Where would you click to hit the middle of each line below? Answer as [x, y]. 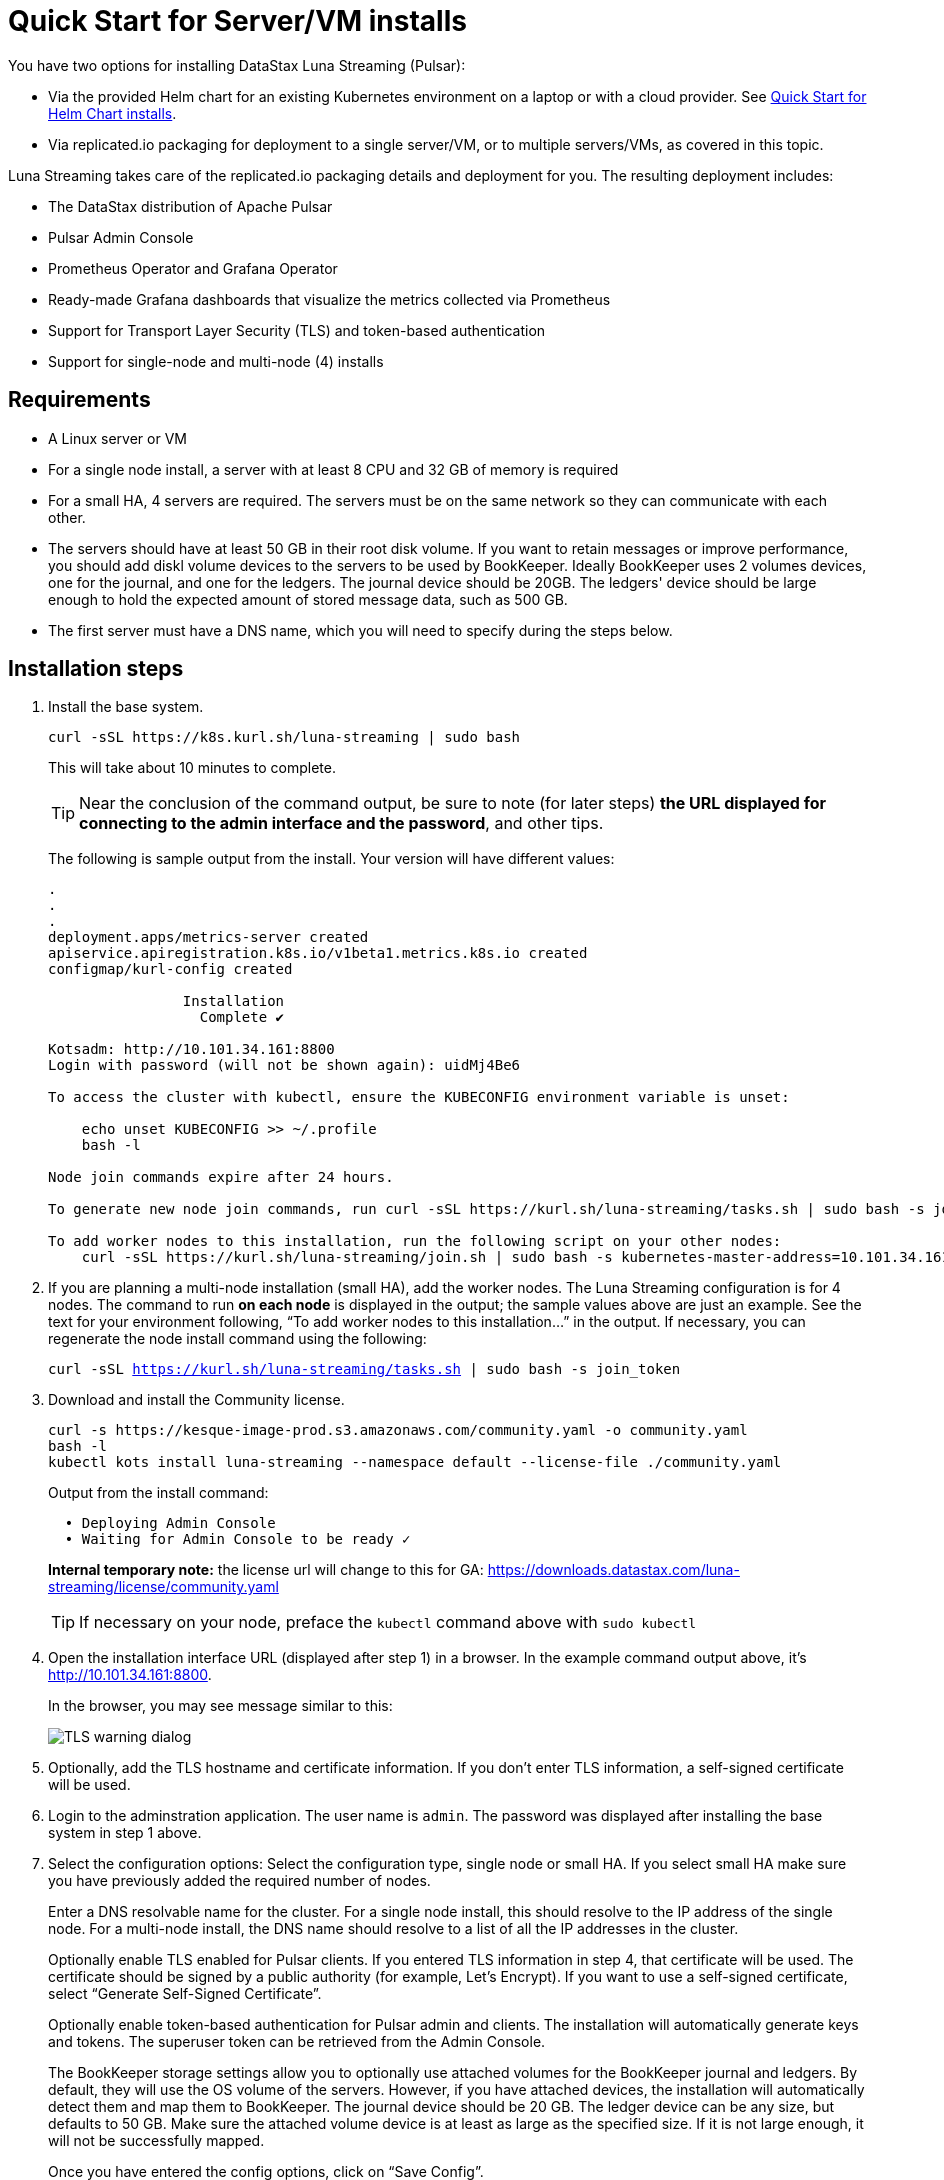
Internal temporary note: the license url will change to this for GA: [266, 1570]
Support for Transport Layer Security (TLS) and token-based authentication [297, 330]
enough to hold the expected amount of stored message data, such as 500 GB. [308, 599]
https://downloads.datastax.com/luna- [613, 1570]
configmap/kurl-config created [170, 969]
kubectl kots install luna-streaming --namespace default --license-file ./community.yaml [415, 1462]
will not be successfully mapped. [156, 2141]
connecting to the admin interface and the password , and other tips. [341, 823]
